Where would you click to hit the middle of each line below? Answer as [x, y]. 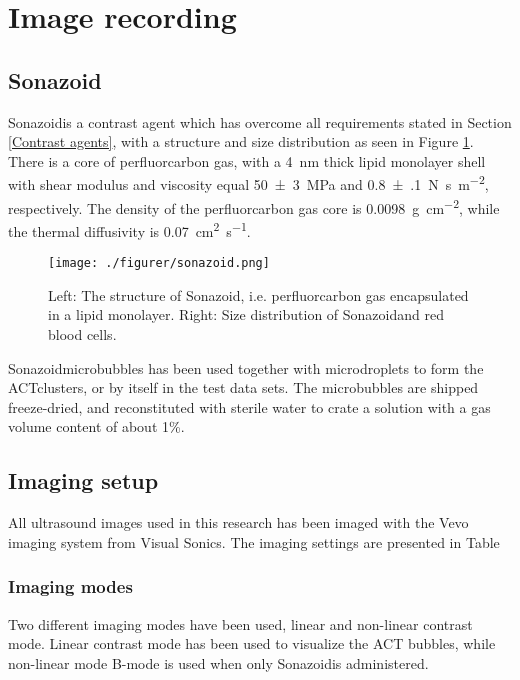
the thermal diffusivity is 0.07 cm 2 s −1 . [129, 229]
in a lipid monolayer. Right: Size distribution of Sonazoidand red [246, 314]
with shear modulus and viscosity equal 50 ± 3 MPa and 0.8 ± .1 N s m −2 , [248, 183]
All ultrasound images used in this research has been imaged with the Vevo [238, 522]
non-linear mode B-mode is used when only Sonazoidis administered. [218, 662]
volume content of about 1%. [96, 426]
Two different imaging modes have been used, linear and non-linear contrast [240, 623]
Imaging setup [83, 480]
